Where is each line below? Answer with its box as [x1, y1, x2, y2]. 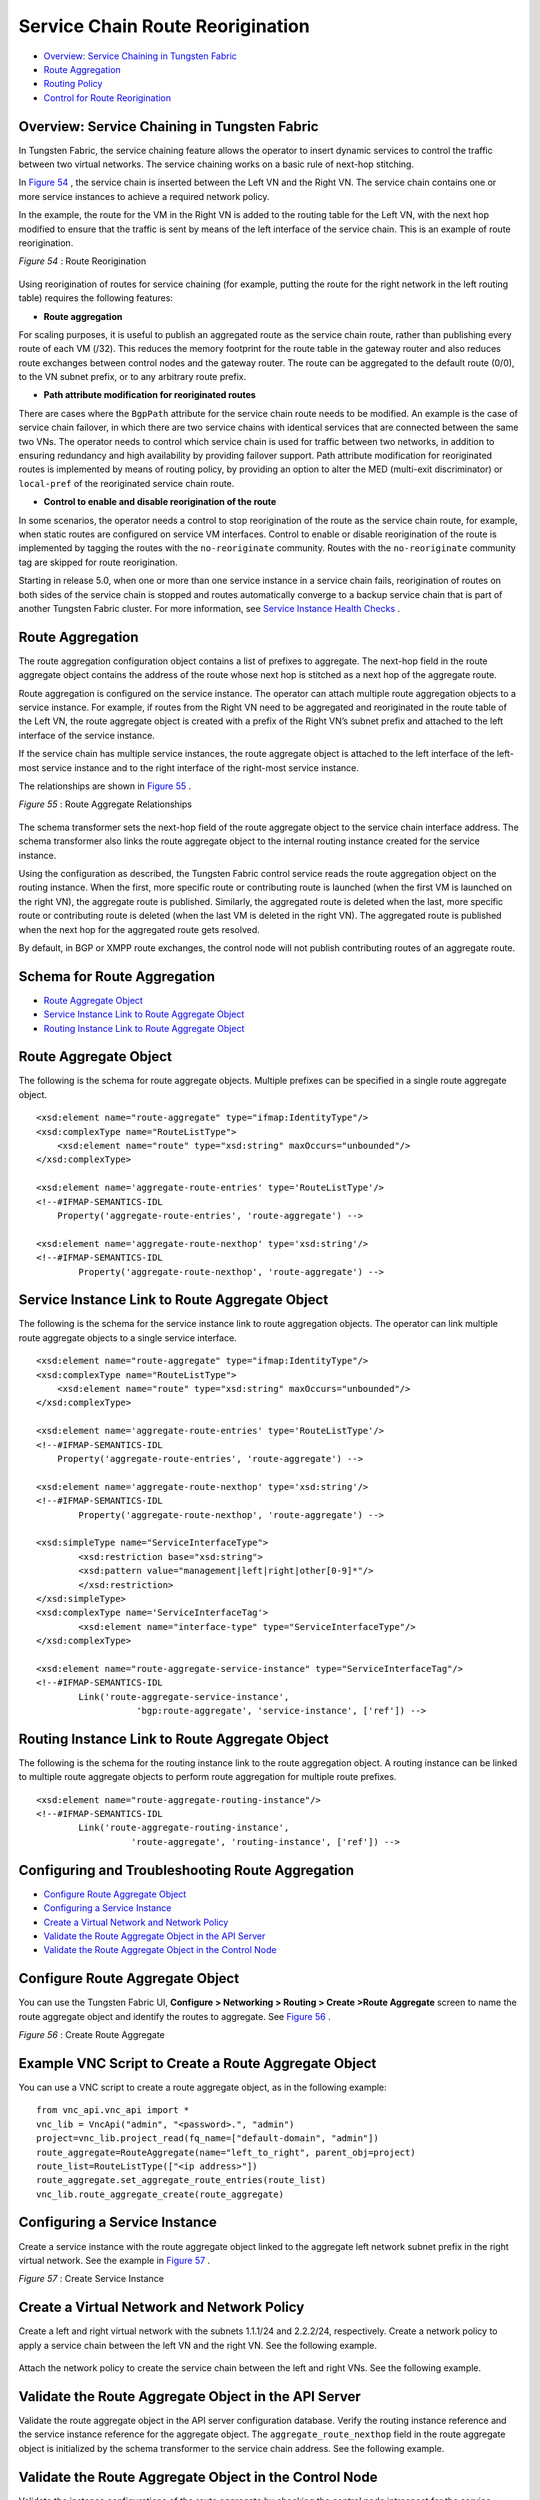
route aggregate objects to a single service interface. [18, 1331, 237, 1344]
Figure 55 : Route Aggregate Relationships [18, 798, 192, 810]
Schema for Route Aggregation [18, 968, 215, 985]
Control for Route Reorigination [43, 91, 172, 104]
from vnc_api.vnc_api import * [36, 2105, 190, 2116]
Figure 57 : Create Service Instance [18, 2273, 165, 2285]
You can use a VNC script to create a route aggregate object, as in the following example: [18, 2081, 387, 2093]
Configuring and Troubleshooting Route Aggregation [18, 1861, 355, 1879]
